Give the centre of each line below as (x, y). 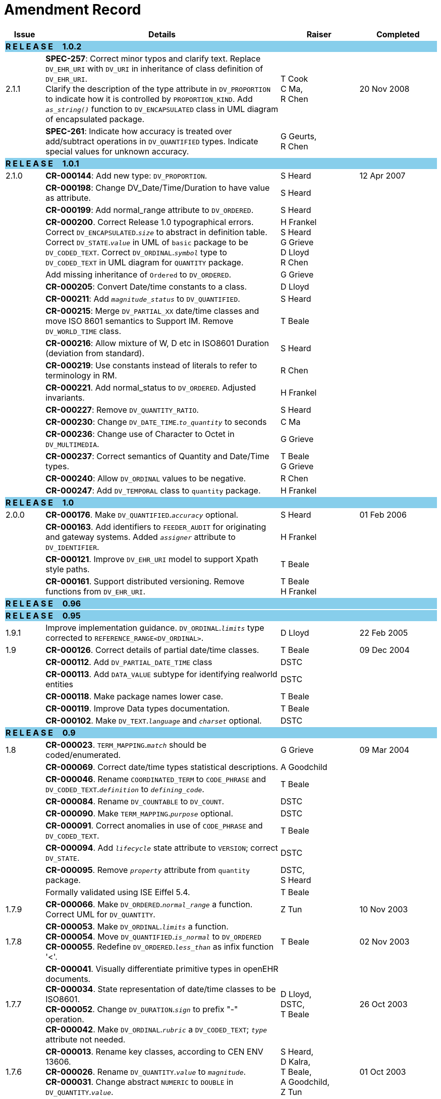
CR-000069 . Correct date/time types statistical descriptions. (162, 767)
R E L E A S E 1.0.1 (42, 163)
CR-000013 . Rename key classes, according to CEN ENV (154, 1051)
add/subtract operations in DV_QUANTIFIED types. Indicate (152, 141)
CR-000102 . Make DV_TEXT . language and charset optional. (154, 720)
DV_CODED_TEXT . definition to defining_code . (125, 789)
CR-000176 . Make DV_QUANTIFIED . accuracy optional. (142, 514)
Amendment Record (73, 10)
